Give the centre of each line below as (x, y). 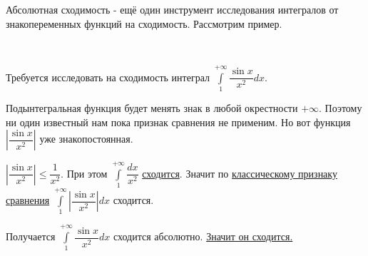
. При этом (84, 173)
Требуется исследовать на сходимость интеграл (108, 77)
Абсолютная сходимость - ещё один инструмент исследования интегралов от (172, 9)
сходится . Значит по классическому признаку (240, 173)
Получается (31, 236)
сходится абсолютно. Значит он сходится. (203, 236)
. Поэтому (341, 107)
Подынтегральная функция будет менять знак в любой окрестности (152, 107)
